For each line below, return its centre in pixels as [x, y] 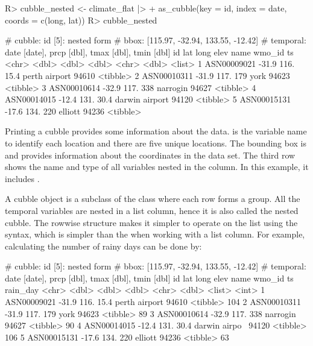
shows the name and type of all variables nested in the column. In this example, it [157, 167]
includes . [22, 178]
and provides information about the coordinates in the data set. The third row [150, 155]
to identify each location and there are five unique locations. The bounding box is [156, 143]
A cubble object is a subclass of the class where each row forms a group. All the [153, 199]
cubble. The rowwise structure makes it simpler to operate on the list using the [151, 222]
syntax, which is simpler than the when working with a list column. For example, [155, 234]
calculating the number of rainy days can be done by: [103, 246]
